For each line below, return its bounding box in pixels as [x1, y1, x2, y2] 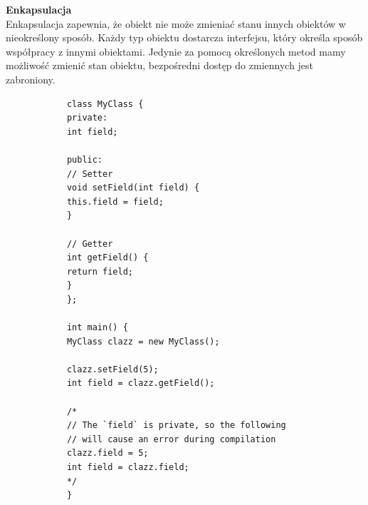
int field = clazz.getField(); [66, 378, 215, 389]
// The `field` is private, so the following [66, 420, 286, 431]
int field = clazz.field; [66, 462, 189, 472]
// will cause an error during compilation [66, 434, 276, 444]
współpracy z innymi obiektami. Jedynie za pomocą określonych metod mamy [6, 44, 346, 58]
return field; [66, 266, 133, 277]
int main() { [66, 322, 128, 333]
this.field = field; [66, 196, 164, 207]
